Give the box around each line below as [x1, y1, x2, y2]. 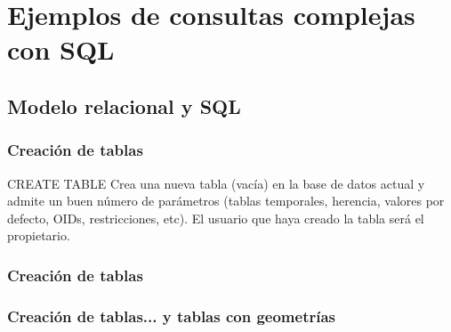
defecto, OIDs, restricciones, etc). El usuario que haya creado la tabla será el [7, 208, 424, 227]
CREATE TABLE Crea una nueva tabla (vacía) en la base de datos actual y [7, 174, 425, 192]
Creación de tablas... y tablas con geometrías [7, 304, 336, 327]
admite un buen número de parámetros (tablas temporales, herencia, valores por [7, 191, 445, 210]
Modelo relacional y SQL [7, 92, 241, 119]
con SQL [7, 31, 115, 68]
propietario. [7, 226, 70, 245]
